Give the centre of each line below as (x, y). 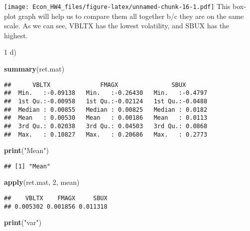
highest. (16, 35)
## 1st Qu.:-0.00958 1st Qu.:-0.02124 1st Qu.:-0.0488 (106, 101)
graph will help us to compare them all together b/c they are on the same (131, 16)
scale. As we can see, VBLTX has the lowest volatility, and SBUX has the (117, 26)
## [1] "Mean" (27, 166)
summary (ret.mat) (34, 69)
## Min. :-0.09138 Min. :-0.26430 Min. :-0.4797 (106, 93)
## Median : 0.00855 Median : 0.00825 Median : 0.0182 (106, 110)
